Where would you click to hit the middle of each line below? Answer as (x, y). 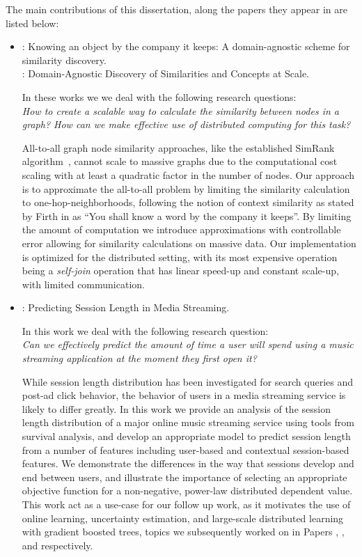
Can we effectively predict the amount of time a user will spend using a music (188, 344)
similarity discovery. (64, 60)
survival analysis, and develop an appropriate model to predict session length (186, 436)
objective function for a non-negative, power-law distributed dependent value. (187, 491)
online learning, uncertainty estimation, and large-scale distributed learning (183, 518)
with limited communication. (83, 284)
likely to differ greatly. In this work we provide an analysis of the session (176, 408)
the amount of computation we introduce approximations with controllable (181, 229)
